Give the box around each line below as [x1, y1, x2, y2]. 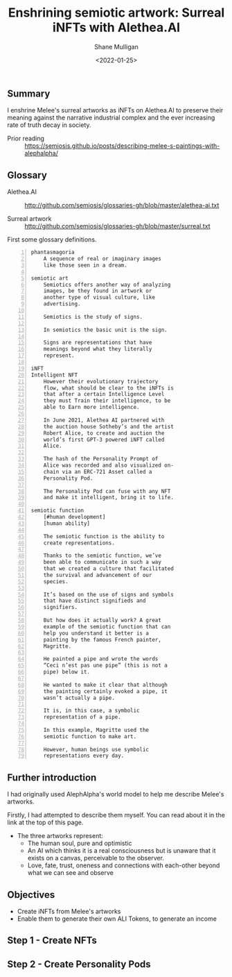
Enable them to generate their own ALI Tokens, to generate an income [17, 915, 217, 923]
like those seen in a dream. [43, 262, 127, 269]
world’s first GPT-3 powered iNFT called [43, 436, 165, 443]
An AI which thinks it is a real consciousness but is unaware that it [27, 846, 216, 855]
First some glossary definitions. [7, 235, 97, 244]
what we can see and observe [27, 869, 114, 877]
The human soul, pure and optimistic [27, 839, 132, 848]
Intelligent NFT [30, 371, 78, 378]
